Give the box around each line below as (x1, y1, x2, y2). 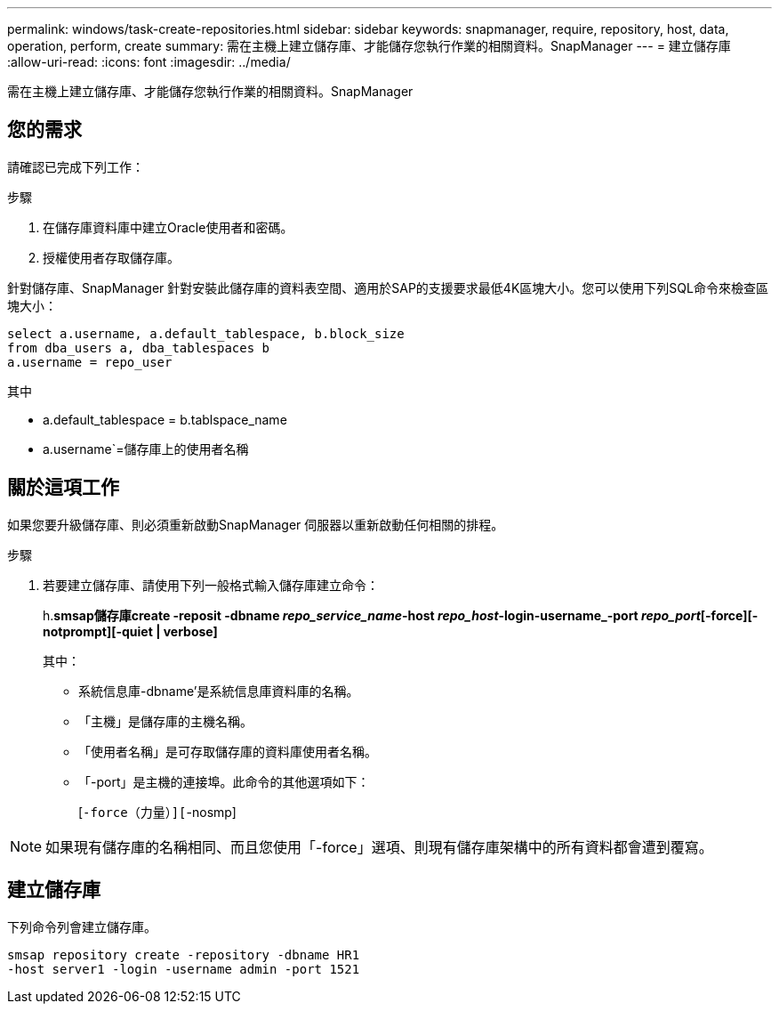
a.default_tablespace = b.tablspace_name (43, 411, 287, 427)
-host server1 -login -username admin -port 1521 (7, 961, 360, 976)
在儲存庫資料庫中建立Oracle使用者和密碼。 (43, 219, 293, 235)
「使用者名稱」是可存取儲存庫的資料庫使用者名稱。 (78, 743, 377, 759)
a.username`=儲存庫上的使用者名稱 (43, 441, 249, 457)
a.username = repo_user (7, 354, 173, 369)
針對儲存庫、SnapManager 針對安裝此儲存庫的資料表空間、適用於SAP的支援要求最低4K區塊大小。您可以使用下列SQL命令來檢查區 (7, 279, 768, 295)
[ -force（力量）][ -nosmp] (78, 804, 237, 820)
